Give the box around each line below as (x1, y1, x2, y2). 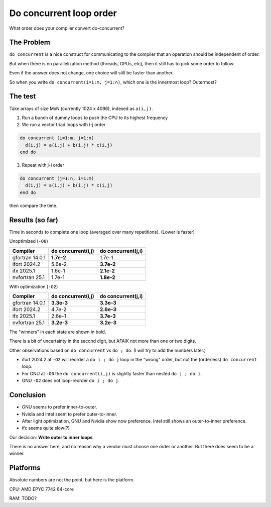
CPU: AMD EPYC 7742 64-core (9, 486, 74, 492)
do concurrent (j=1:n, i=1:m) (20, 176, 94, 181)
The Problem (9, 38, 50, 47)
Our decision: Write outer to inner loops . (9, 434, 94, 440)
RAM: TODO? (9, 495, 37, 501)
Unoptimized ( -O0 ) (9, 238, 48, 244)
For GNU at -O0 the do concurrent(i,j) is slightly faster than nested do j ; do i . (22, 370, 202, 376)
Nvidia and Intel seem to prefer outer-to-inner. (22, 411, 117, 417)
